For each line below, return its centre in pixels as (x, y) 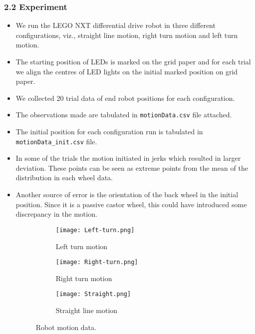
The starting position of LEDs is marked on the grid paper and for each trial (133, 61)
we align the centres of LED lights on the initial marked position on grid (127, 71)
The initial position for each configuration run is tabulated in (109, 132)
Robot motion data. (66, 327)
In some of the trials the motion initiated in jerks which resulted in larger (128, 158)
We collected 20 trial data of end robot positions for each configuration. (125, 98)
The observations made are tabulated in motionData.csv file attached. (124, 115)
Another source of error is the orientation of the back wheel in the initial (127, 194)
